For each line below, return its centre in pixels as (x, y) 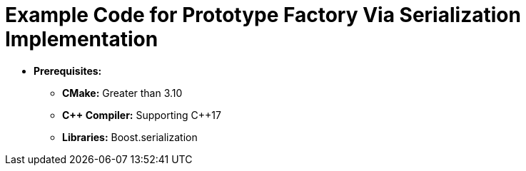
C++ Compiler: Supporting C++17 (142, 115)
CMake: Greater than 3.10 (122, 93)
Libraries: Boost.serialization (130, 137)
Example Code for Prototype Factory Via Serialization (263, 15)
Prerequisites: (68, 71)
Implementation (82, 39)
